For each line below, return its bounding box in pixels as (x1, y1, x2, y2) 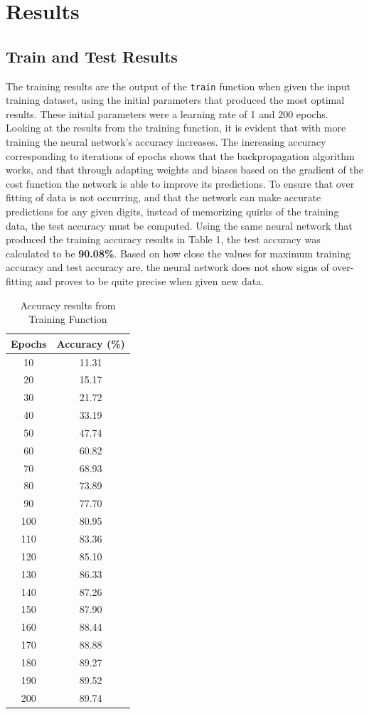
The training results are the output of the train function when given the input (6, 78, 351, 93)
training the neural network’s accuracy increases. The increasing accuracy (6, 134, 326, 149)
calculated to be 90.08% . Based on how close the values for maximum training (6, 245, 351, 260)
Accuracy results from (20, 297, 116, 312)
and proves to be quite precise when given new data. (36, 273, 264, 288)
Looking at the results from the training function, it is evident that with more (6, 120, 346, 135)
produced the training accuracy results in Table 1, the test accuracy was (6, 232, 321, 247)
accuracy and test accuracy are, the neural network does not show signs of (6, 260, 329, 275)
